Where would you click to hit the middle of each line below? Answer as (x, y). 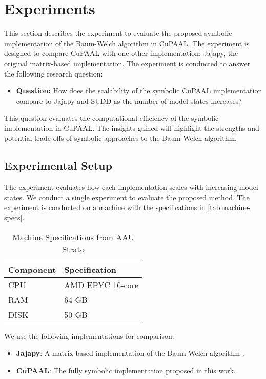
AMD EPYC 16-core (101, 285)
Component (32, 269)
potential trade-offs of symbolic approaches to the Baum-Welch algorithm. (120, 138)
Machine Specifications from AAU (73, 237)
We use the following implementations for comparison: (89, 336)
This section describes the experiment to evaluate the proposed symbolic (118, 33)
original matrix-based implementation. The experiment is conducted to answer (127, 63)
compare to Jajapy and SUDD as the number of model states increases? (129, 100)
